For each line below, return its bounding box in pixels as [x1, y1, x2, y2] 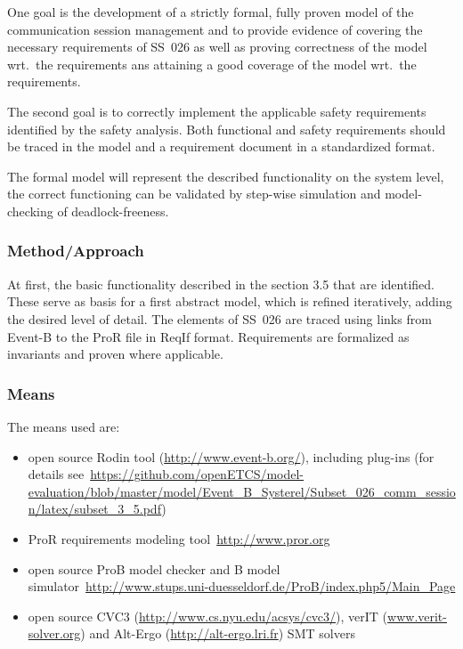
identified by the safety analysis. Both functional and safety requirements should [7, 119, 446, 138]
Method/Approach [7, 239, 144, 262]
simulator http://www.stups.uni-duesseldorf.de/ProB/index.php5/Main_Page [28, 577, 456, 596]
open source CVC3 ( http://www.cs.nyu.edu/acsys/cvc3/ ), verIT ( [28, 606, 388, 625]
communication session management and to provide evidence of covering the [7, 20, 423, 38]
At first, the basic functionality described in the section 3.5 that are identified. [7, 274, 435, 293]
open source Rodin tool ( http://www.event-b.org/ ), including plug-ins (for [28, 447, 435, 466]
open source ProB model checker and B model [28, 559, 280, 578]
